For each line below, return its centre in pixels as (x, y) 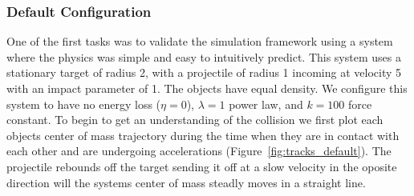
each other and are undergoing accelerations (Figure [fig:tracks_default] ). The (199, 151)
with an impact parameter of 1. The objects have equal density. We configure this (207, 88)
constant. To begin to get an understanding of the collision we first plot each (195, 120)
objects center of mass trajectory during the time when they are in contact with (203, 135)
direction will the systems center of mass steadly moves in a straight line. (186, 182)
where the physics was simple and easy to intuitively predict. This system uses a (204, 56)
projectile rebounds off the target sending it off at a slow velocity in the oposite (202, 166)
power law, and (266, 104)
